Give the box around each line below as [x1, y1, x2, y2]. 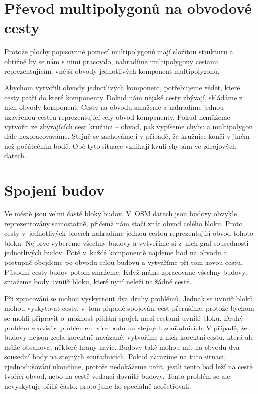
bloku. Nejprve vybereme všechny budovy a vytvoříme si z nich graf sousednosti [4, 237, 249, 248]
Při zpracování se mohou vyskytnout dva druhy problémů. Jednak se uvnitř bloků [4, 293, 253, 303]
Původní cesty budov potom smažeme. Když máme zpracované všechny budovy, [4, 266, 247, 277]
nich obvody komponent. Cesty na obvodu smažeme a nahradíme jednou [4, 102, 224, 112]
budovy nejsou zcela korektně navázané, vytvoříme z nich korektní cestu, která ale [4, 332, 254, 342]
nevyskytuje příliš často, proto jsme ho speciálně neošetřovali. [4, 381, 191, 391]
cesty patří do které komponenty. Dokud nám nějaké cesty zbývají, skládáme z [4, 92, 242, 102]
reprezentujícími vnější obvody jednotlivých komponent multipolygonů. [4, 66, 220, 76]
